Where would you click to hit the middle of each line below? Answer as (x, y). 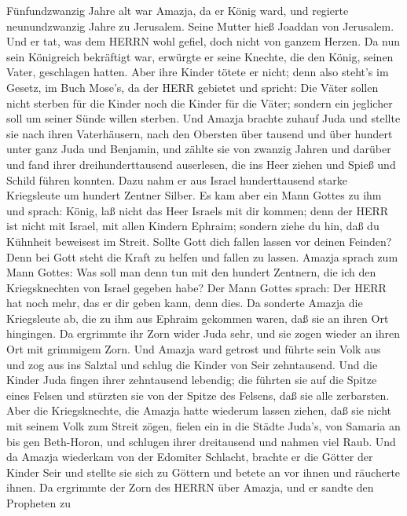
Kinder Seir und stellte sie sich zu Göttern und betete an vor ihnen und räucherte (203, 472)
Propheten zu (38, 503)
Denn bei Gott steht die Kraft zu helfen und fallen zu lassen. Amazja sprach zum (202, 256)
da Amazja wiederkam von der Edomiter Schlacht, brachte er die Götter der (190, 457)
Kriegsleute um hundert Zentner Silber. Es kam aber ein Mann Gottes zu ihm (194, 195)
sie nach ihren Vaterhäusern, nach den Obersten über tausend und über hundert (200, 133)
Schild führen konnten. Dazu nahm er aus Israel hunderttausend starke (177, 179)
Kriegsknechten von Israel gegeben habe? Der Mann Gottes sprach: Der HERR (196, 287)
